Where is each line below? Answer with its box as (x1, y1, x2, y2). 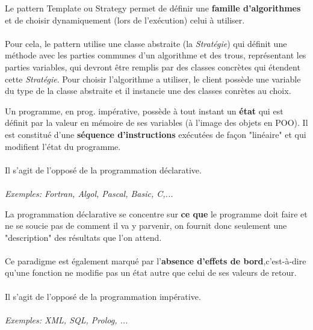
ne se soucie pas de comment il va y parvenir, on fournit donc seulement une (5, 219, 287, 232)
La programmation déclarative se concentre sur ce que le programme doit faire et (5, 207, 308, 220)
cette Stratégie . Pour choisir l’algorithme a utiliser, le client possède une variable (5, 72, 301, 85)
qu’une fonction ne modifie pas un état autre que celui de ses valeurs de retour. (5, 266, 297, 279)
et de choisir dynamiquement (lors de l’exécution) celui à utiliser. (5, 13, 245, 26)
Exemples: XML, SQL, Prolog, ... (5, 313, 128, 326)
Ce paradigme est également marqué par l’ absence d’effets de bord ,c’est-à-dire (5, 254, 306, 267)
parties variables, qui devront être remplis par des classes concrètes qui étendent (5, 60, 300, 73)
